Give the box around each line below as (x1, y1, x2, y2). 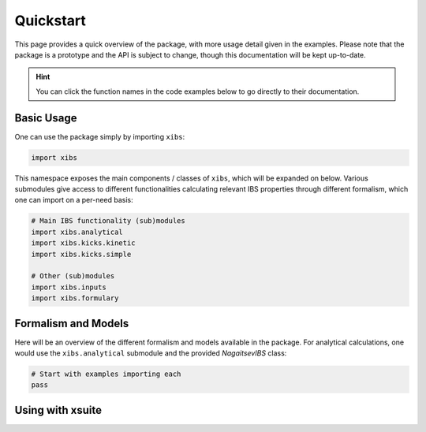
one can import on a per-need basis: (14, 196, 133, 205)
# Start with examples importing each (31, 369, 181, 378)
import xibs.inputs (31, 282, 106, 292)
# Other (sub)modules (31, 272, 115, 281)
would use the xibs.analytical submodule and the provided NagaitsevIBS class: (14, 348, 287, 358)
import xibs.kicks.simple (31, 249, 132, 259)
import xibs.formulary (31, 294, 119, 303)
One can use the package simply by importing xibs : (14, 132, 185, 141)
